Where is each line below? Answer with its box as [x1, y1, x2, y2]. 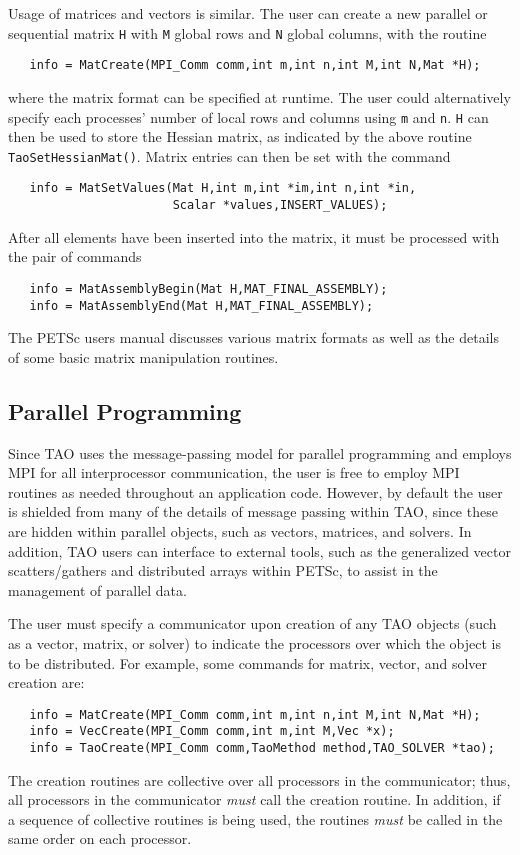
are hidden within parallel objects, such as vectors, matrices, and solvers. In [8, 520, 472, 541]
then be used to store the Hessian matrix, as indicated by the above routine [8, 126, 472, 147]
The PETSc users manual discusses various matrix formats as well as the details [8, 327, 499, 348]
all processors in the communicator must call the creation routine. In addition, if [8, 789, 501, 810]
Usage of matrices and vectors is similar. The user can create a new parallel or [8, 3, 488, 23]
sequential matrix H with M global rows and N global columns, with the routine [8, 22, 487, 43]
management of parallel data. [8, 579, 187, 600]
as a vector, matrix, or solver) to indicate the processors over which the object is [8, 632, 502, 653]
